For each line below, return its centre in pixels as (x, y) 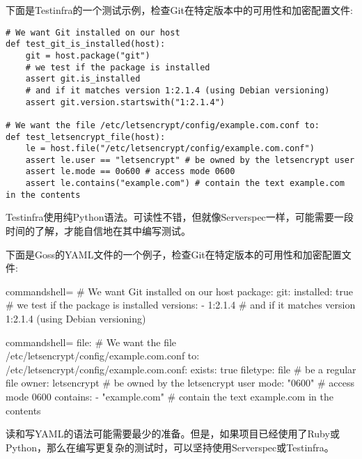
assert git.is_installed (83, 79)
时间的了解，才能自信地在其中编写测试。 (98, 231)
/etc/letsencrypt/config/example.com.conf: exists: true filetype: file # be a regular (181, 369)
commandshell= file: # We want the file (91, 342)
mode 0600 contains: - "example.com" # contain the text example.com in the (170, 396)
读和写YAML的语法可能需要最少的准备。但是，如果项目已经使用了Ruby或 (173, 434)
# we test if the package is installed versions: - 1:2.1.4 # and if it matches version (181, 305)
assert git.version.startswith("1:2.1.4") (125, 102)
